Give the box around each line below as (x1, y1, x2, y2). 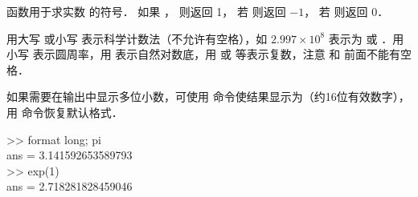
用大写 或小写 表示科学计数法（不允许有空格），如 (6, 30, 268, 46)
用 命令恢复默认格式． (6, 103, 123, 120)
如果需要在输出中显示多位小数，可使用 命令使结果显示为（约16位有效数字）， (6, 88, 410, 105)
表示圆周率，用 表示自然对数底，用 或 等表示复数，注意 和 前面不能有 (32, 46, 400, 62)
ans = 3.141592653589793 (6, 147, 133, 163)
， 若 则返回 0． (304, 3, 389, 19)
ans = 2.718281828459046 (6, 178, 133, 195)
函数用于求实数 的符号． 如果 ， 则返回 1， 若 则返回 (6, 3, 286, 19)
